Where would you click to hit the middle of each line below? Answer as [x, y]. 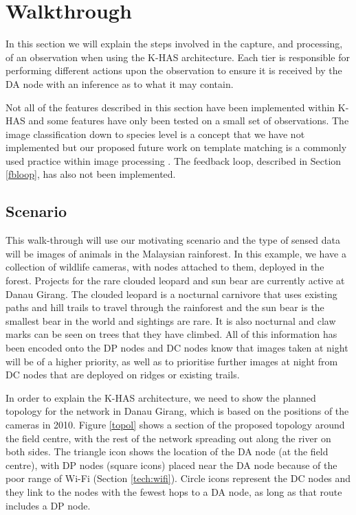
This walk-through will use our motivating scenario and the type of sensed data [173, 240]
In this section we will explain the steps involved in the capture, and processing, [174, 44]
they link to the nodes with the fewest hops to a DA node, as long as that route [174, 491]
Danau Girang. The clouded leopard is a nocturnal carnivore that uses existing [171, 294]
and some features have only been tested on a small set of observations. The [189, 121]
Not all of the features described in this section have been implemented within [170, 107]
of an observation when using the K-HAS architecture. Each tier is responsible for [178, 57]
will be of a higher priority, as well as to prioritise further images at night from [172, 361]
